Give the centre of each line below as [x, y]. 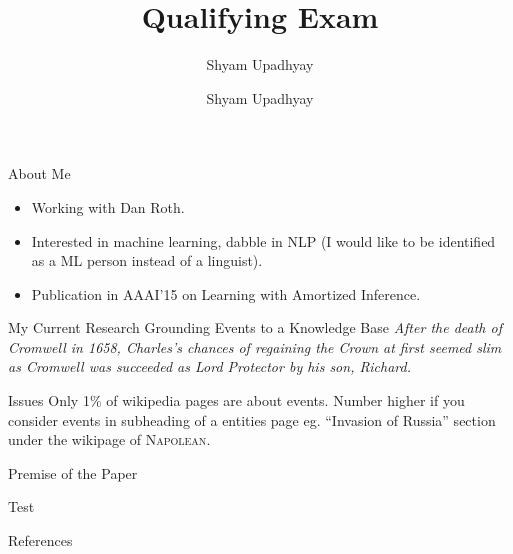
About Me [39, 173]
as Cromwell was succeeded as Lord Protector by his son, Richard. [209, 366]
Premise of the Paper [73, 472]
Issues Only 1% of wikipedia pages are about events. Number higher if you [236, 400]
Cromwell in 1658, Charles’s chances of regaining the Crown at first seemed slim [255, 346]
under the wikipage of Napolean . [109, 439]
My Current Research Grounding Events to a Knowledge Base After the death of [255, 327]
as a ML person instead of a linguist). [147, 260]
